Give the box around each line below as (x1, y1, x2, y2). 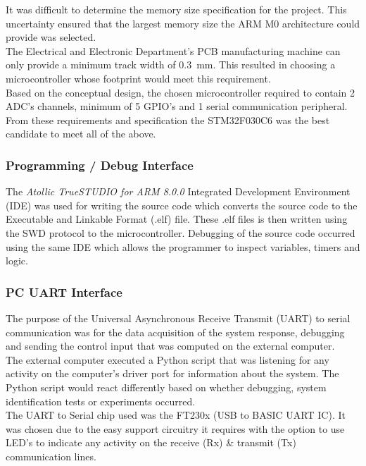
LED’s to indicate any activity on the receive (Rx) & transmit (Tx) (6, 435, 296, 450)
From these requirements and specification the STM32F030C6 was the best (6, 112, 330, 127)
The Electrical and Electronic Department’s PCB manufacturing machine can (6, 43, 341, 58)
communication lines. (6, 448, 96, 463)
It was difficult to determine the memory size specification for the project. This (6, 2, 347, 16)
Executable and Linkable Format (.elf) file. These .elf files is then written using (6, 211, 348, 226)
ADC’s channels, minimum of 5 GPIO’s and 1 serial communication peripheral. (6, 99, 348, 114)
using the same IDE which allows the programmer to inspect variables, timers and (6, 239, 360, 254)
